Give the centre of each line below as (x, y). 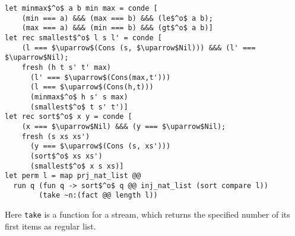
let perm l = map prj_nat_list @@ (73, 176)
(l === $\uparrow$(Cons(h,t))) (92, 87)
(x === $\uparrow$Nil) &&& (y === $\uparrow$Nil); (124, 126)
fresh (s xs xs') (56, 136)
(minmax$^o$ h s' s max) (79, 97)
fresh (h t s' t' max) (66, 67)
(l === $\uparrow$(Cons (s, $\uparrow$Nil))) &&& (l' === (139, 48)
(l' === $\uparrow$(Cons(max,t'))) (100, 77)
